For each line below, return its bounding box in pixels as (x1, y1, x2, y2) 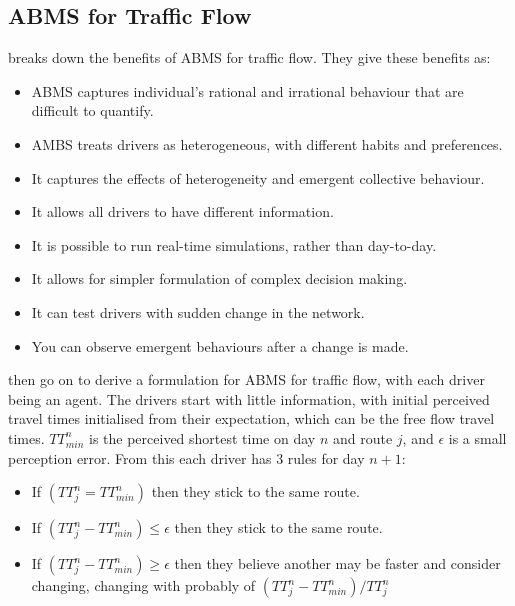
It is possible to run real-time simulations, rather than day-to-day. (31, 234, 437, 255)
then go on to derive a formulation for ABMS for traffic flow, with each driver (8, 369, 485, 390)
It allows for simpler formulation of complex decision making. (31, 268, 408, 289)
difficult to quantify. (31, 100, 154, 121)
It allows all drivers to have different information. (31, 201, 334, 222)
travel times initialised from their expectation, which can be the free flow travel (8, 408, 495, 429)
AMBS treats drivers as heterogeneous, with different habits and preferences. (31, 133, 503, 154)
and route (332, 427, 393, 448)
